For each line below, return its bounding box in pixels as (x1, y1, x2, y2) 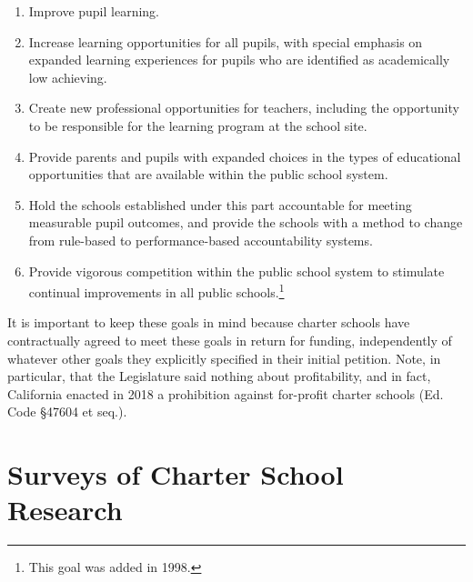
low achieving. (28, 67, 107, 86)
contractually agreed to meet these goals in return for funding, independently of (7, 330, 452, 349)
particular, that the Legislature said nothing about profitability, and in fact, (7, 366, 431, 386)
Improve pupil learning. (28, 2, 160, 20)
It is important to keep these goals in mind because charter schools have (7, 313, 410, 332)
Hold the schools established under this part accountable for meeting (28, 195, 412, 214)
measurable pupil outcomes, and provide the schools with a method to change (28, 213, 463, 232)
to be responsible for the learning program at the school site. (28, 115, 367, 135)
